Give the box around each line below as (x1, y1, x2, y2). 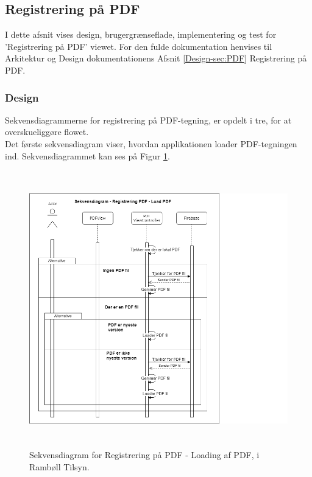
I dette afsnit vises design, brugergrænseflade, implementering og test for (5, 28, 277, 41)
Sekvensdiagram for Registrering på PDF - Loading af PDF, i (29, 448, 260, 461)
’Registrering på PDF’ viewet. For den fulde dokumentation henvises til (5, 40, 272, 52)
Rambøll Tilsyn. (29, 460, 90, 473)
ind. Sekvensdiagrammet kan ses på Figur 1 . (5, 149, 170, 162)
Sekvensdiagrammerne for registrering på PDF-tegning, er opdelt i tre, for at (5, 113, 292, 126)
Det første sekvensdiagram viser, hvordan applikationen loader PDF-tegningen (5, 137, 297, 150)
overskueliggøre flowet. (5, 125, 89, 138)
